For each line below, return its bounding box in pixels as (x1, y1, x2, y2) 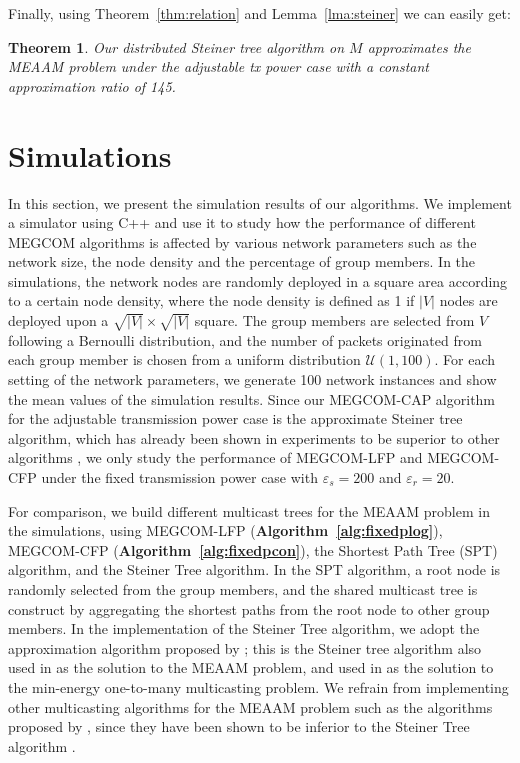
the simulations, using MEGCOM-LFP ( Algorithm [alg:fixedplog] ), (8, 520, 443, 541)
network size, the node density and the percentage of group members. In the (8, 251, 476, 272)
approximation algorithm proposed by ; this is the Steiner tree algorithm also (8, 637, 482, 658)
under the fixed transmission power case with (41, 466, 318, 487)
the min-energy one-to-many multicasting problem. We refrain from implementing (8, 676, 509, 697)
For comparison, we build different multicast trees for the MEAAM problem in (8, 500, 490, 521)
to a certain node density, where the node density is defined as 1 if (8, 290, 415, 311)
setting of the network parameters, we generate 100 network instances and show (8, 369, 497, 390)
